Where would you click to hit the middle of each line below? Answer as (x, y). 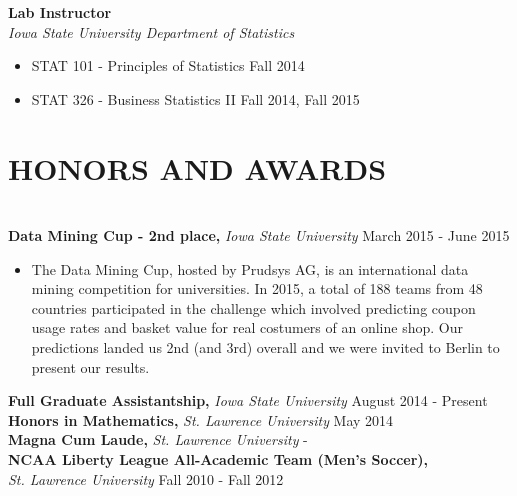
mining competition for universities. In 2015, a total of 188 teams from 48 (257, 288)
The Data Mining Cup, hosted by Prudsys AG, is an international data (250, 268)
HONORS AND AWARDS (197, 167)
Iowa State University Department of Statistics (151, 31)
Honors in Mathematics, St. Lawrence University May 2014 (201, 419)
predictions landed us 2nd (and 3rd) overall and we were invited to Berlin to (265, 347)
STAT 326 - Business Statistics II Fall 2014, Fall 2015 (195, 98)
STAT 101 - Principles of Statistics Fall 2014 (168, 65)
